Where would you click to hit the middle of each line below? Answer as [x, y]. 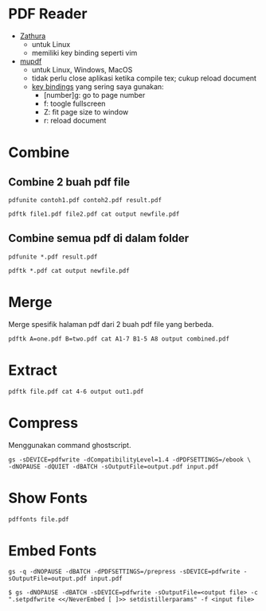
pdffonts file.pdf [39, 519]
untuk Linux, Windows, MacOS [82, 69]
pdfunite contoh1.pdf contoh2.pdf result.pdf [85, 200]
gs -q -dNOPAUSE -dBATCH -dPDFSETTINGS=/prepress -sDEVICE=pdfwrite [124, 572]
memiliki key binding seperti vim [84, 53]
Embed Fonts [53, 551]
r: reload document [75, 120]
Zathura [33, 36]
